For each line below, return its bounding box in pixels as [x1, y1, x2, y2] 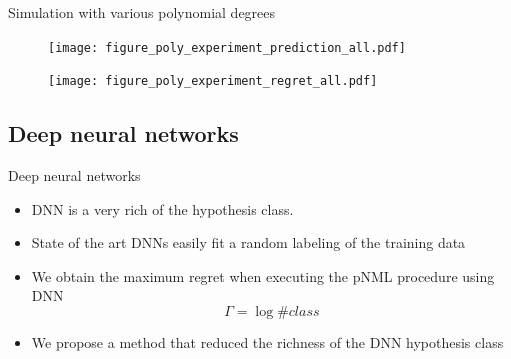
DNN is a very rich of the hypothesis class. [31, 198, 294, 219]
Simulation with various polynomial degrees [8, 2, 276, 22]
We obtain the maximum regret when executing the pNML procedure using [31, 265, 495, 286]
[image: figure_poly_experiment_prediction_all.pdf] [48, 40, 406, 55]
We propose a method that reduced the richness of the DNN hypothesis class [31, 332, 504, 353]
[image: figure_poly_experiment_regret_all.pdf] [48, 74, 378, 89]
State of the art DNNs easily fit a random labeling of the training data [31, 232, 466, 253]
